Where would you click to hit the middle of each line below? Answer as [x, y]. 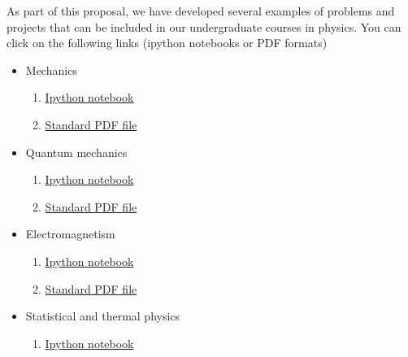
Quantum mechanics [76, 152]
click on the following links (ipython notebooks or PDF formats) [167, 43]
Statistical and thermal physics [103, 316]
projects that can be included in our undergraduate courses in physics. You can [204, 26]
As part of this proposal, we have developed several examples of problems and [201, 11]
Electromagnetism [70, 234]
